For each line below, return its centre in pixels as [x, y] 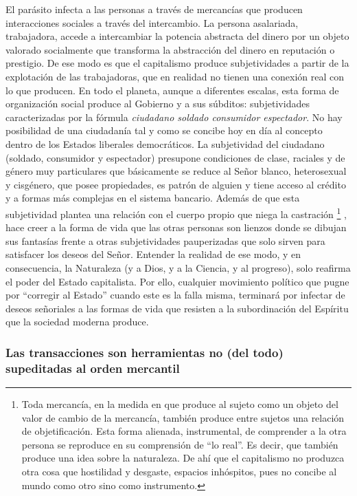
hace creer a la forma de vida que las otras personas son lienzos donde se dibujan [176, 227]
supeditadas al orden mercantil [93, 368]
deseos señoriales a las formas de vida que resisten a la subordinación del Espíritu [177, 308]
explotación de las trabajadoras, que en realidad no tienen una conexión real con [175, 76]
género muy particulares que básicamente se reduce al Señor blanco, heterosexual [176, 171]
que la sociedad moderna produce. [77, 322]
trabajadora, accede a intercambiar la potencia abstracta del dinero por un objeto [177, 36]
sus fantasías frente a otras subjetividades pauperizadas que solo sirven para [165, 240]
